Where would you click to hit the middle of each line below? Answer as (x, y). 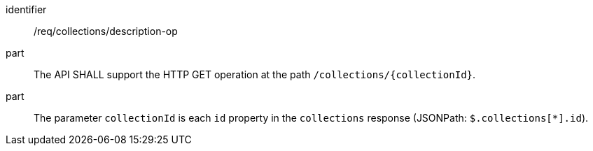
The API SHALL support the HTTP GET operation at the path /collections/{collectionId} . (255, 74)
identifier (26, 9)
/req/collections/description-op (106, 31)
